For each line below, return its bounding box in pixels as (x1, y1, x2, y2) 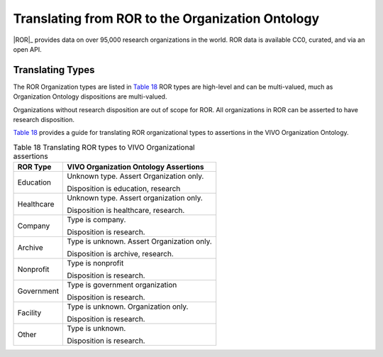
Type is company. (67, 215, 126, 225)
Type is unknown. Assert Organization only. (67, 236, 212, 246)
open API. (13, 45, 42, 53)
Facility (17, 308, 42, 318)
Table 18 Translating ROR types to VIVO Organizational (13, 142, 195, 152)
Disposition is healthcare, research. (67, 206, 185, 216)
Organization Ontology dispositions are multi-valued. (13, 92, 167, 101)
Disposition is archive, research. (67, 249, 174, 259)
